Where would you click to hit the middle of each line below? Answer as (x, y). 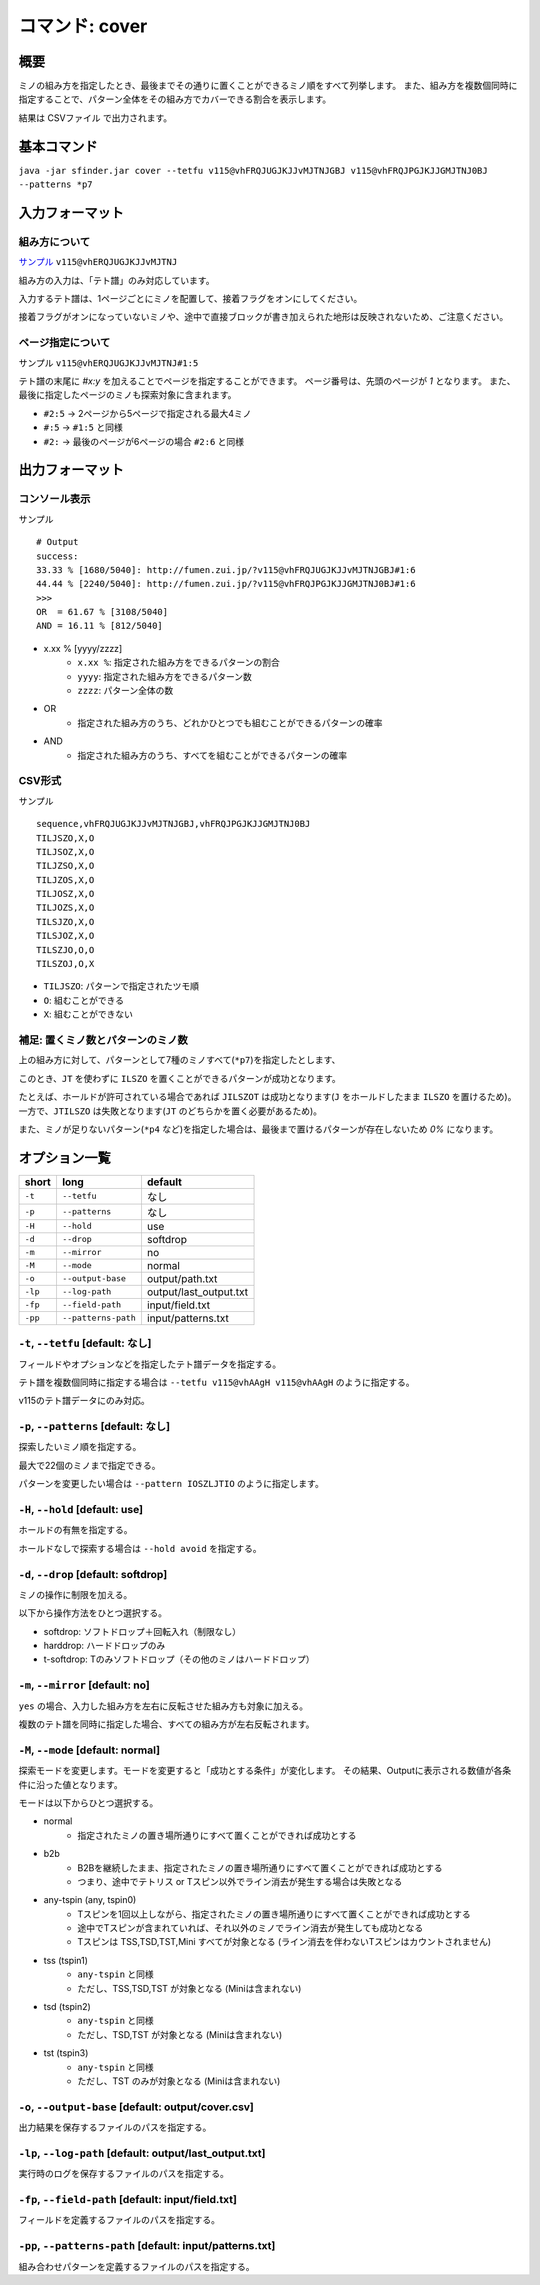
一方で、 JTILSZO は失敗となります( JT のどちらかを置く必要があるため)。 (170, 1111)
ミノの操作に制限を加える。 (75, 1594)
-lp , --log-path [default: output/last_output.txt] (142, 2153)
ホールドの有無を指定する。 (75, 1530)
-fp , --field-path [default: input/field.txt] (127, 2200)
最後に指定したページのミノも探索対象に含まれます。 (127, 395)
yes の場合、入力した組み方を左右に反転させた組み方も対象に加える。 (163, 1706)
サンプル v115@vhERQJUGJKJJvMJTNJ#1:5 (108, 362)
